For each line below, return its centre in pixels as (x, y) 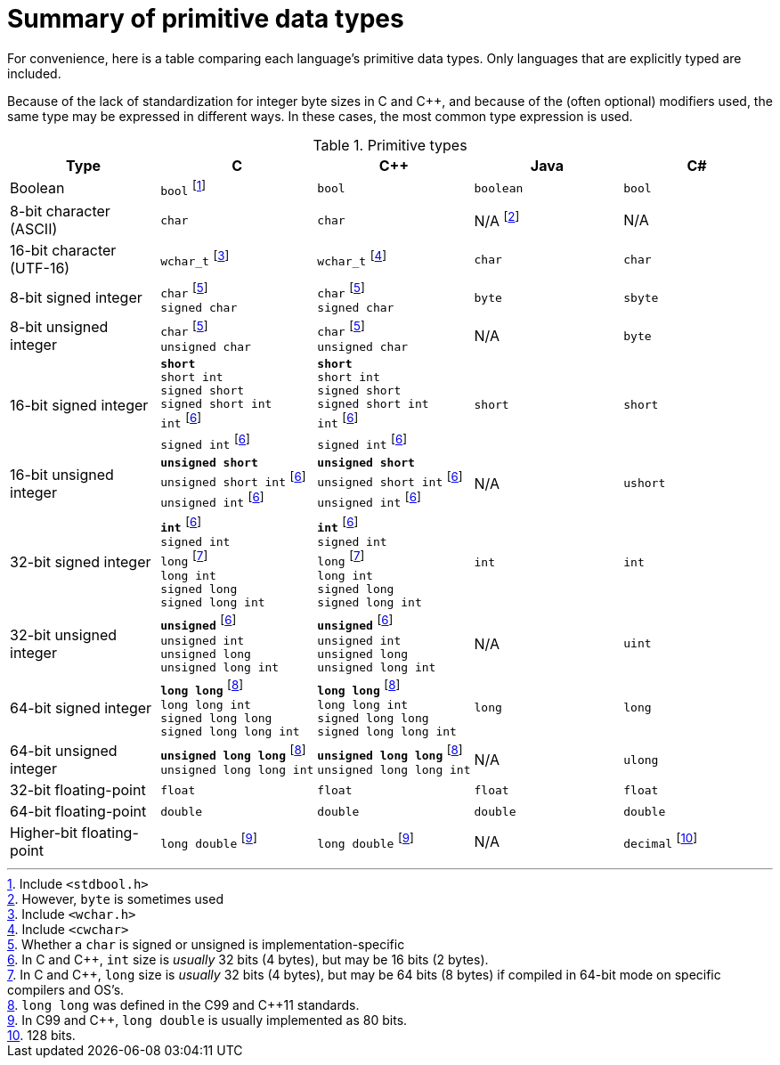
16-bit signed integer (79, 405)
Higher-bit (44, 833)
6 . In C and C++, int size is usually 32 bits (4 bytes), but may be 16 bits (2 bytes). (248, 960)
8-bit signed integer (76, 298)
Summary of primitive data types (206, 19)
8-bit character (60, 211)
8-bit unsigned (59, 327)
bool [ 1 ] (183, 188)
